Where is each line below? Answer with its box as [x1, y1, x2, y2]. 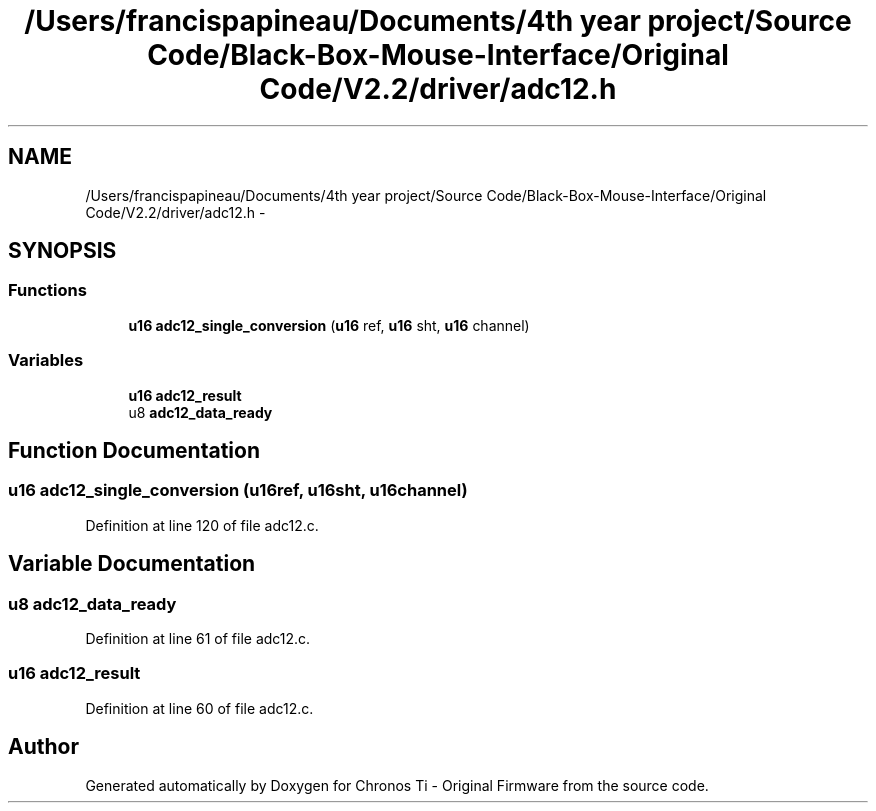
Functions [8, 280, 87, 301]
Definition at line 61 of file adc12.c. [85, 630, 311, 647]
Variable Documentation [8, 551, 256, 577]
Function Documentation [8, 437, 260, 463]
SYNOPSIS [8, 238, 117, 264]
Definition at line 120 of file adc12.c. [85, 516, 319, 534]
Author [8, 734, 79, 760]
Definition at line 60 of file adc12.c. [85, 699, 314, 717]
